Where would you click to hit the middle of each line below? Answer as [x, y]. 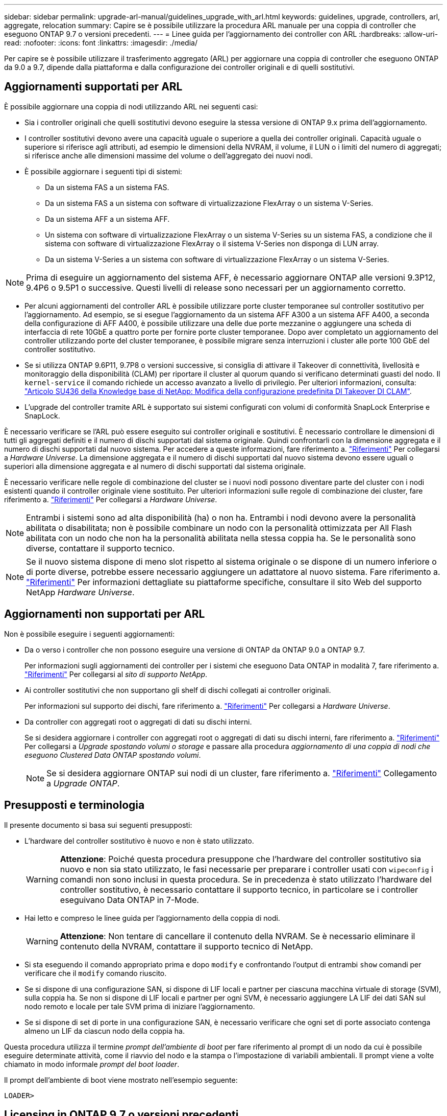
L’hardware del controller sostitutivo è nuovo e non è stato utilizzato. [139, 841]
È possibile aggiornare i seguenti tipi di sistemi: [103, 171]
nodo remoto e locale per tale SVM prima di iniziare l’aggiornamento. [140, 1006]
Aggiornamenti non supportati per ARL [105, 614]
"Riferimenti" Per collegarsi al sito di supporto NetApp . [116, 674]
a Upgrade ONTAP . [83, 783]
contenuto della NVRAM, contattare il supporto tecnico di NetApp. [187, 946]
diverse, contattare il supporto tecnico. [101, 548]
